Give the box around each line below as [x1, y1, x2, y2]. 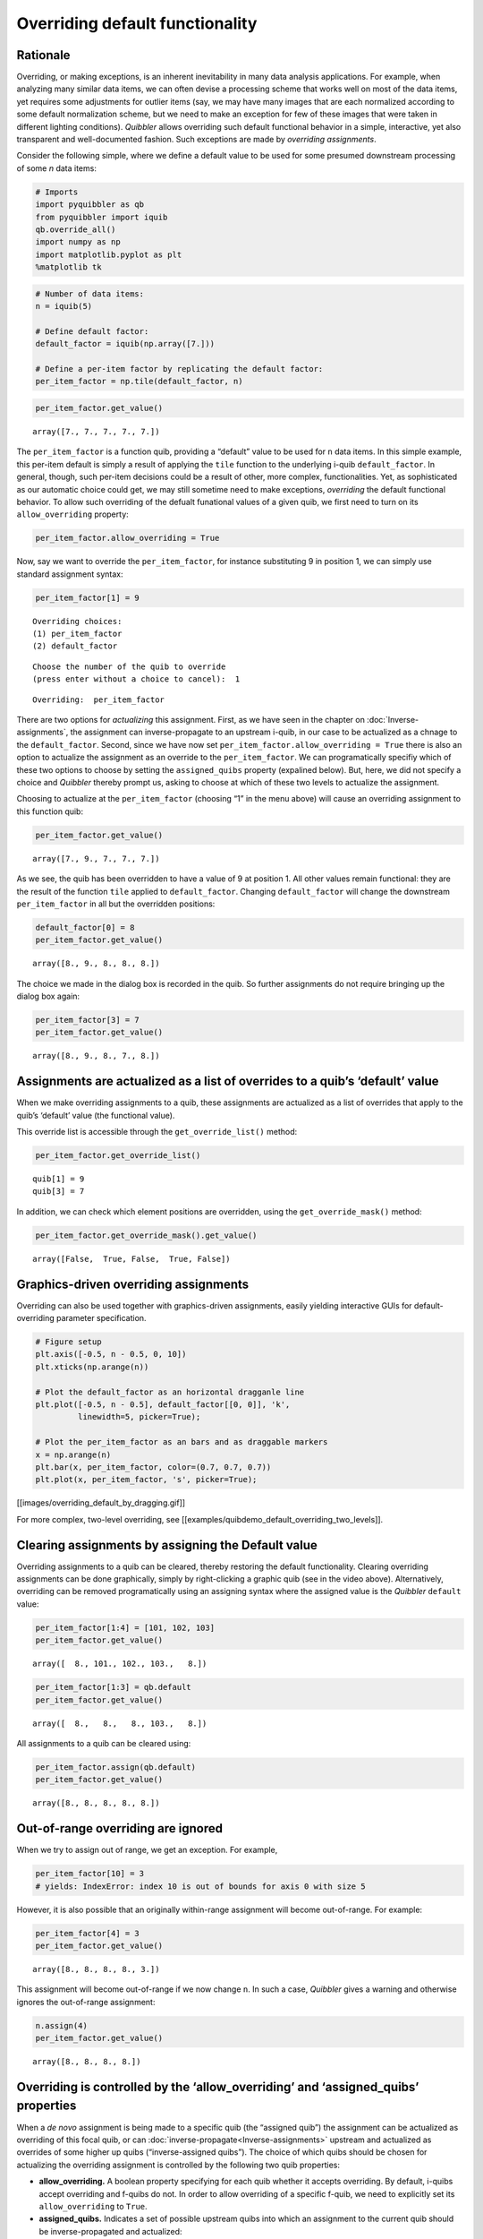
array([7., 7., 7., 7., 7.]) [32, 426, 160, 436]
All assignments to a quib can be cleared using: [16, 1737, 191, 1748]
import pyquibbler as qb [35, 200, 145, 210]
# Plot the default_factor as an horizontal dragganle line [35, 1386, 305, 1397]
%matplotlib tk [35, 262, 102, 272]
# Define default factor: [35, 326, 149, 336]
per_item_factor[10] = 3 [35, 1868, 145, 1879]
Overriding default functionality [16, 13, 258, 33]
